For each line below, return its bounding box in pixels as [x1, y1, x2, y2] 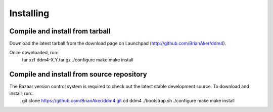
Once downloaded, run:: [9, 50, 60, 56]
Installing [9, 8, 50, 19]
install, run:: [9, 90, 34, 96]
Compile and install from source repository [9, 70, 148, 79]
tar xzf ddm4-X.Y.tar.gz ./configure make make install [22, 56, 133, 63]
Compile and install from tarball [9, 27, 111, 35]
